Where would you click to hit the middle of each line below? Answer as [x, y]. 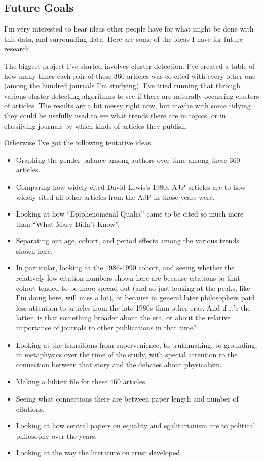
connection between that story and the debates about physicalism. [119, 364]
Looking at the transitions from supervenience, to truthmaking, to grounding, [137, 344]
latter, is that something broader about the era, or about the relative [123, 317]
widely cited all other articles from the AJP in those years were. [115, 196]
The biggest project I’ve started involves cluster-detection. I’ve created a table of [129, 65]
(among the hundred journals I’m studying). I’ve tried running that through [122, 86]
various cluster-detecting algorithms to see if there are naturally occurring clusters [132, 95]
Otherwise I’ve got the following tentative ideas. [79, 143]
